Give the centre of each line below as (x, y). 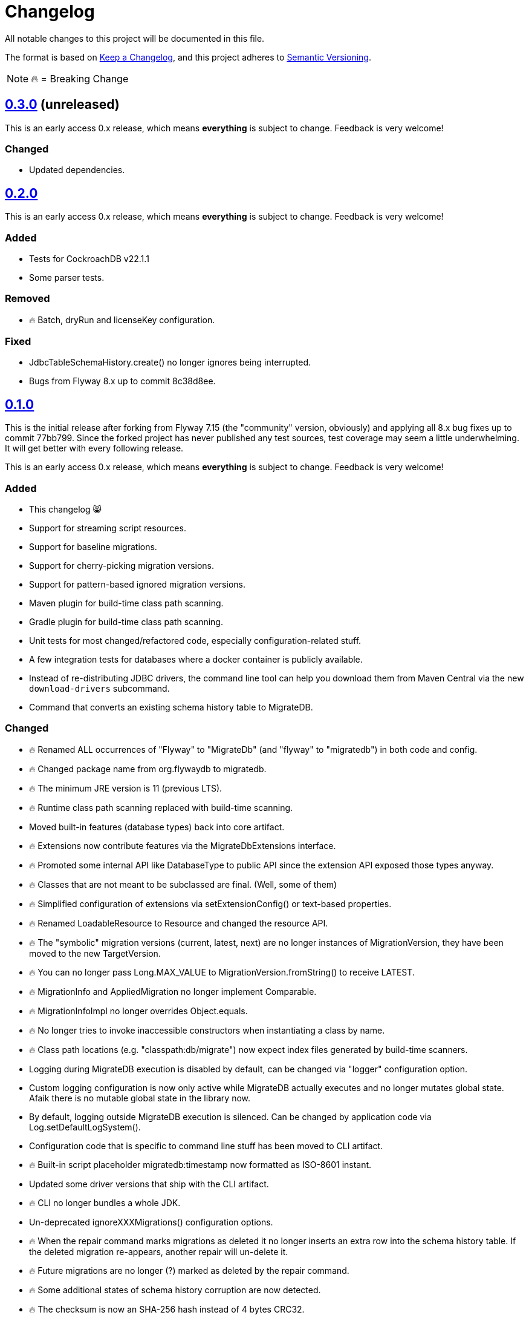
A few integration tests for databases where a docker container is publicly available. (196, 660)
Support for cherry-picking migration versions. (122, 566)
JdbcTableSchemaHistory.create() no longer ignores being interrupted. (170, 362)
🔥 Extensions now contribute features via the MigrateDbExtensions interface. (183, 845)
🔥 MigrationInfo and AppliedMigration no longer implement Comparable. (173, 991)
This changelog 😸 (66, 510)
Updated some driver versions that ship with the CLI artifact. (149, 1184)
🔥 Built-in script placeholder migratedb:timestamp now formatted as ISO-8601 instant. (200, 1164)
